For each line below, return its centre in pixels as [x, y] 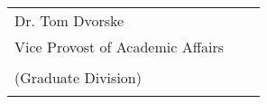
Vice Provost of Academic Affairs [120, 47]
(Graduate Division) [78, 77]
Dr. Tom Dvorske [69, 20]
